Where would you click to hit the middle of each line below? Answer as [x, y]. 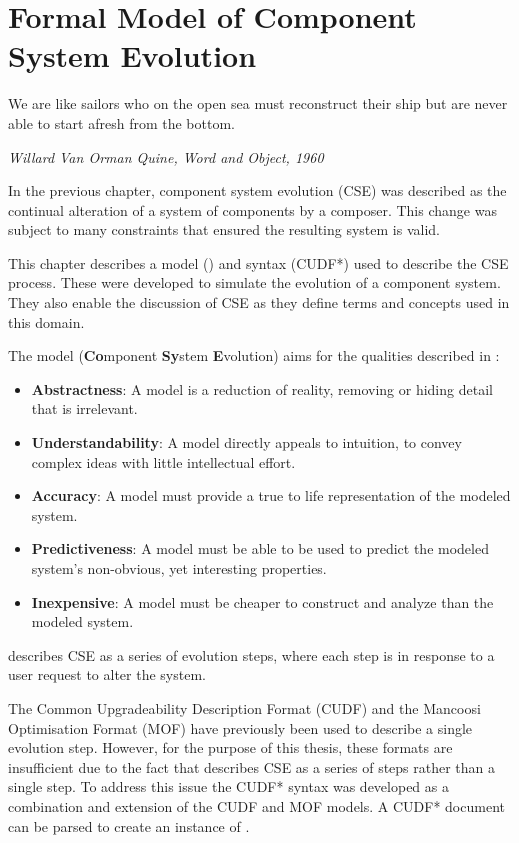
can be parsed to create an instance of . [129, 825]
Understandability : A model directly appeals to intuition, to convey [246, 442]
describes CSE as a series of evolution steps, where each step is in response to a [251, 654]
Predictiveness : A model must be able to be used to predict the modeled [260, 548]
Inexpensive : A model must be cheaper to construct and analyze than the [262, 601]
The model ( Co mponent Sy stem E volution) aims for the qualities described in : [254, 355]
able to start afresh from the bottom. [121, 122]
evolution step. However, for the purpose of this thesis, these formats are [230, 747]
